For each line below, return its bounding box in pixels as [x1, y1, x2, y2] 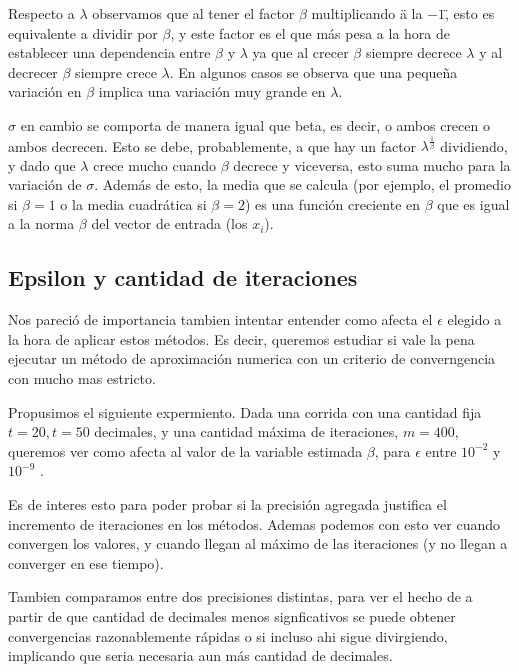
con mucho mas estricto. [8, 368, 156, 389]
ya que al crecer [252, 42, 349, 63]
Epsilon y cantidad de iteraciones [8, 262, 358, 293]
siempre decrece [365, 42, 462, 63]
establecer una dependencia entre [8, 42, 211, 63]
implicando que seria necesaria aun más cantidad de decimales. [8, 645, 393, 666]
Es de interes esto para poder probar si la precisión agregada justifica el [8, 493, 447, 514]
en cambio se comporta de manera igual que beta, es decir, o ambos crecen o [20, 114, 490, 135]
